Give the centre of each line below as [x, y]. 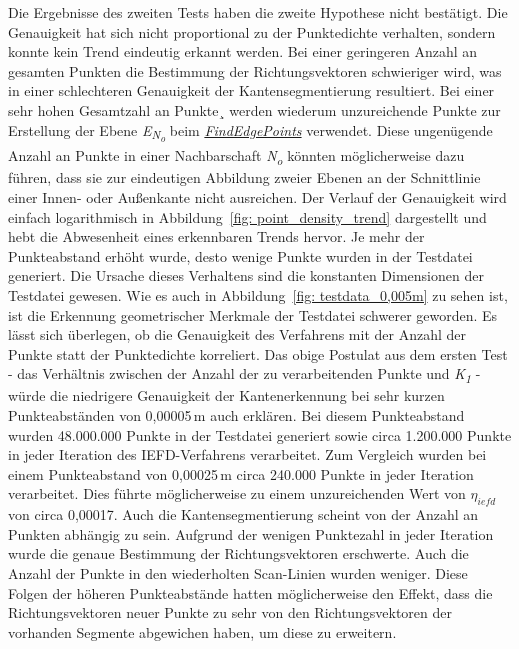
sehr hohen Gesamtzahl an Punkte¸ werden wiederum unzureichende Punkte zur [254, 109]
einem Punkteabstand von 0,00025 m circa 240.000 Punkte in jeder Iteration [241, 473]
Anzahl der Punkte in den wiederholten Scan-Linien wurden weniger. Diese [238, 573]
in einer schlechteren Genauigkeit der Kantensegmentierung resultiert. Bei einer [251, 90]
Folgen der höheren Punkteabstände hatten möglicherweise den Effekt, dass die [250, 592]
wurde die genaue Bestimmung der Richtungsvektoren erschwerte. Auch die [238, 553]
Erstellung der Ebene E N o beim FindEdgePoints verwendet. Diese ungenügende [250, 132]
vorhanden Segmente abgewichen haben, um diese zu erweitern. [202, 631]
